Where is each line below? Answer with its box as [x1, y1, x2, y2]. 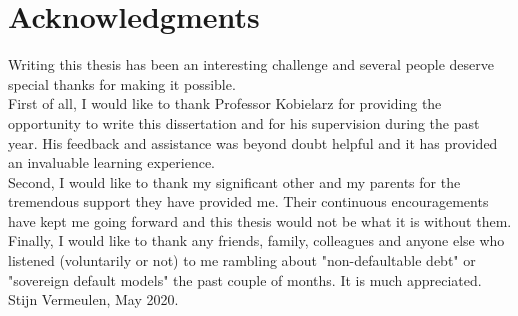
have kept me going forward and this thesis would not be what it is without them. [8, 210, 512, 231]
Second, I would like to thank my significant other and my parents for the [8, 171, 461, 192]
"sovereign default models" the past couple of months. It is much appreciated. [8, 269, 482, 290]
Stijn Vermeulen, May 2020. [8, 289, 179, 310]
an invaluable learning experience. [8, 152, 215, 173]
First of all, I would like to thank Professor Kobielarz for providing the [8, 93, 442, 114]
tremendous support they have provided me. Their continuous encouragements [8, 191, 489, 212]
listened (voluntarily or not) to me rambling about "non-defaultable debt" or [8, 250, 476, 271]
